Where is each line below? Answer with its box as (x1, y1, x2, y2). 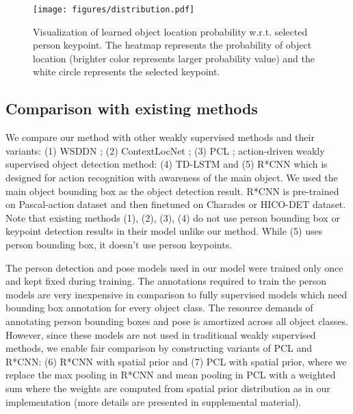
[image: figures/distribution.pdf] (33, 5, 195, 14)
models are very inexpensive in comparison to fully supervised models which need (5, 287, 348, 301)
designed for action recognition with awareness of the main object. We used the (5, 170, 338, 185)
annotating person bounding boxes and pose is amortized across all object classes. (5, 313, 348, 328)
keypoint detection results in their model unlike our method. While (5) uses (5, 224, 323, 238)
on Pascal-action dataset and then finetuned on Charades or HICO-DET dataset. (5, 197, 346, 211)
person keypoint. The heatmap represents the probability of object (33, 38, 312, 52)
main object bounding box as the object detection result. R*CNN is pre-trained (5, 183, 339, 198)
